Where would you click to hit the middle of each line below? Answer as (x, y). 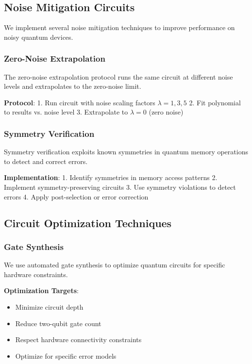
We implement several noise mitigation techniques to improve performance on (119, 27)
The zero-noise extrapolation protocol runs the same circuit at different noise (118, 76)
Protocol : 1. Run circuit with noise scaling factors (80, 102)
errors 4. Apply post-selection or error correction (76, 196)
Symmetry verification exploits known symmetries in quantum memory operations (126, 152)
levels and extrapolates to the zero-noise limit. (73, 86)
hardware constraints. (36, 274)
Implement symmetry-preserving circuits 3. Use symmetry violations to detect (120, 187)
